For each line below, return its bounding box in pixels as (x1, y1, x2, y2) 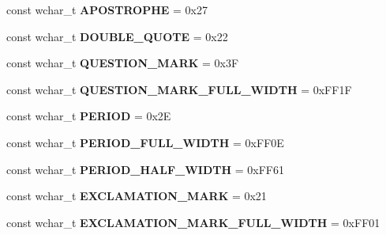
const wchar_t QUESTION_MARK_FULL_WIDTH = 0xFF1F (6, 81, 352, 97)
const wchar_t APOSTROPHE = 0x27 (6, 2, 208, 17)
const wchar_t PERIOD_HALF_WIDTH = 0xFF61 (6, 161, 284, 177)
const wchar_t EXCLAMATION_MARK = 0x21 (6, 188, 267, 204)
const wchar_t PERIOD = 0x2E (6, 108, 171, 124)
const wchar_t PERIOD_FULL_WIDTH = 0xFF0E (6, 134, 284, 150)
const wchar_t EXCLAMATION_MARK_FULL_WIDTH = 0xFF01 (6, 214, 380, 230)
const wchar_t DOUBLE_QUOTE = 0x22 (6, 28, 228, 44)
